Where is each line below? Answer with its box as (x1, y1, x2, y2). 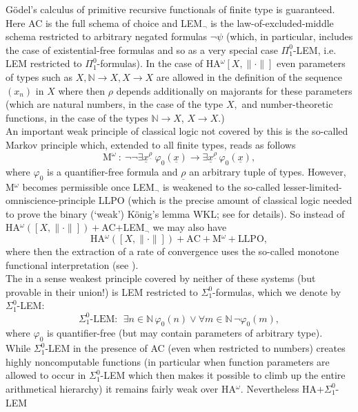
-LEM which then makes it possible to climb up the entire (100, 368, 346, 382)
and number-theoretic (241, 97, 333, 111)
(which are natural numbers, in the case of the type (6, 97, 223, 111)
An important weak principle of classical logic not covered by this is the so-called (6, 124, 348, 138)
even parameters (277, 56, 346, 71)
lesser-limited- (283, 179, 342, 194)
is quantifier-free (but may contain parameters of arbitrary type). (46, 326, 323, 340)
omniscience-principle (6, 193, 96, 207)
